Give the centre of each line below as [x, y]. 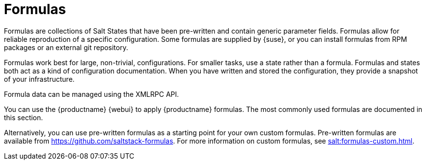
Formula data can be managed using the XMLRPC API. [92, 94]
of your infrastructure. [39, 79]
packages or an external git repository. [66, 47]
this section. [23, 117]
